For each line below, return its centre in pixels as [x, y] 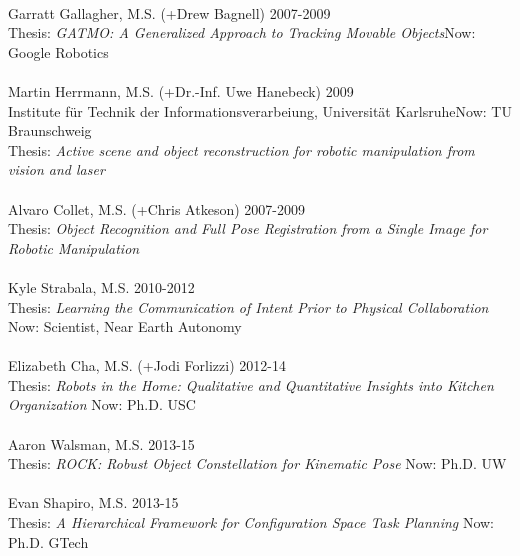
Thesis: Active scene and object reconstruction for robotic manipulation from [241, 149]
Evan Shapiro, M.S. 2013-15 [93, 502]
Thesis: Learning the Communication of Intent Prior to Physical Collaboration [248, 306]
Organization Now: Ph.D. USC [102, 404]
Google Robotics [58, 51]
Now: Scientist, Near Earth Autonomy [125, 326]
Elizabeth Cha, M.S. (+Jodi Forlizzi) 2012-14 [147, 365]
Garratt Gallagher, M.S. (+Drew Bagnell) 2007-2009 [169, 12]
